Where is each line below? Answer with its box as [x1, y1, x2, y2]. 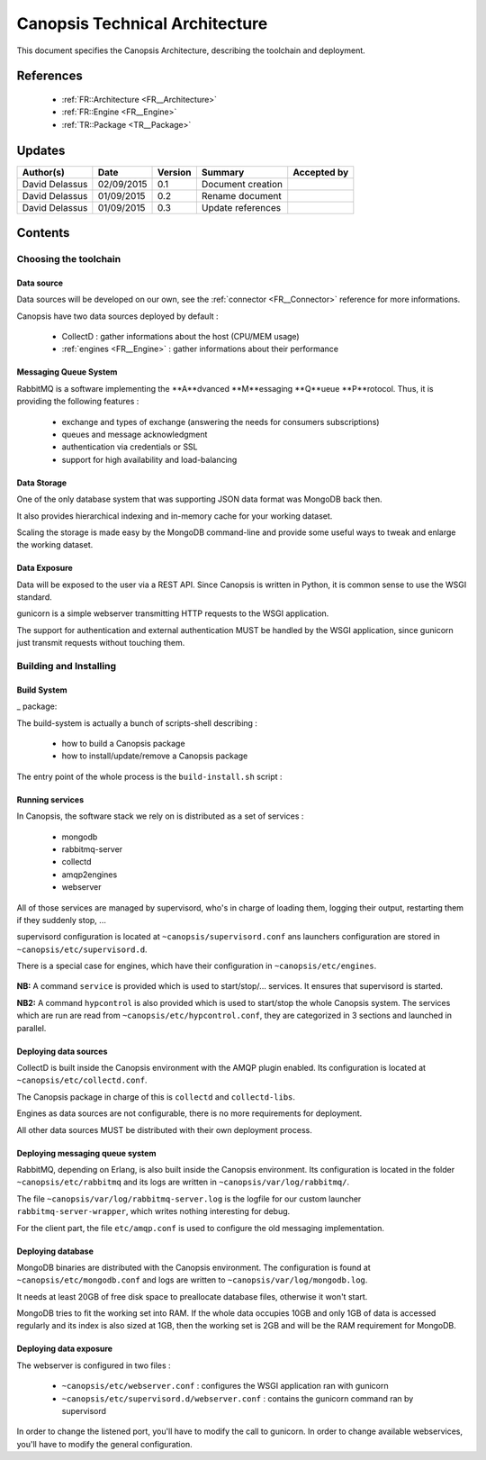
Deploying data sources [16, 1046, 108, 1056]
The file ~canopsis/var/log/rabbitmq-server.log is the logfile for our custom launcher [16, 1193, 362, 1204]
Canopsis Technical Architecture [16, 14, 268, 33]
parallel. [16, 1022, 47, 1033]
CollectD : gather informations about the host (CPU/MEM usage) [61, 331, 301, 341]
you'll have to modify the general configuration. [16, 1438, 193, 1449]
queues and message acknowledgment [61, 429, 208, 440]
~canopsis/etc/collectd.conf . [16, 1075, 148, 1085]
